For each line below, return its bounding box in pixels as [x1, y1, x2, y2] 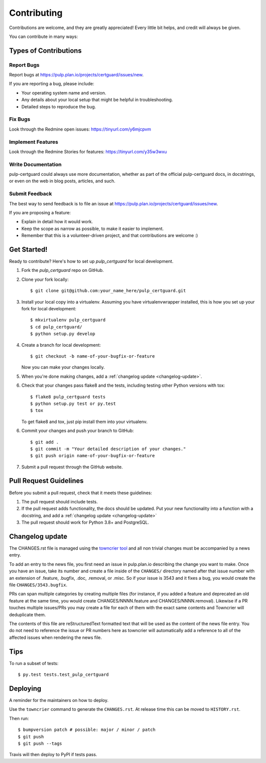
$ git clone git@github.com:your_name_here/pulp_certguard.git [30, 288, 186, 294]
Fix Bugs [9, 116, 31, 123]
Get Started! [9, 245, 48, 254]
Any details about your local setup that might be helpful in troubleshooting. [21, 97, 173, 103]
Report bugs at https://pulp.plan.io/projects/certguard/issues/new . [9, 72, 144, 78]
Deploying [9, 684, 41, 693]
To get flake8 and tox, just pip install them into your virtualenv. [21, 419, 148, 425]
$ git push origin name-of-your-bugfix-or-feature [30, 453, 155, 459]
